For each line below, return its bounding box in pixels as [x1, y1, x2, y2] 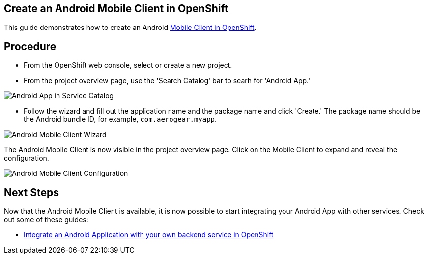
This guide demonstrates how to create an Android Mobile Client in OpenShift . [4, 23, 257, 32]
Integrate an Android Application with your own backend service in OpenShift [24, 230, 274, 239]
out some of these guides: [4, 215, 88, 224]
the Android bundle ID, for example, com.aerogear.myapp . [24, 115, 217, 124]
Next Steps [4, 186, 59, 199]
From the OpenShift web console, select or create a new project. [24, 61, 232, 70]
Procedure [4, 40, 57, 53]
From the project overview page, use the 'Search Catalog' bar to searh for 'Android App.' [24, 76, 311, 85]
